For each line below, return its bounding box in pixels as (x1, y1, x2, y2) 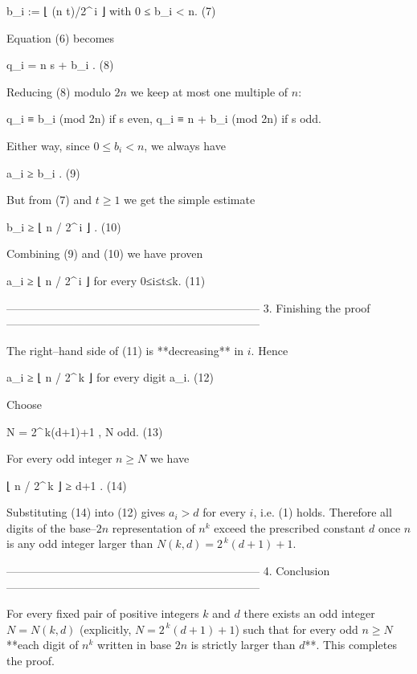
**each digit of (6, 636, 79, 653)
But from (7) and (6, 191, 92, 208)
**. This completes (305, 636, 397, 653)
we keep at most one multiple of (130, 83, 288, 100)
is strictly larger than (190, 636, 296, 653)
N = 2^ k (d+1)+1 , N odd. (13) (6, 423, 163, 439)
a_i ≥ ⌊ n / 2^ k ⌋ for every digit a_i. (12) (6, 369, 214, 386)
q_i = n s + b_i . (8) (6, 56, 114, 73)
